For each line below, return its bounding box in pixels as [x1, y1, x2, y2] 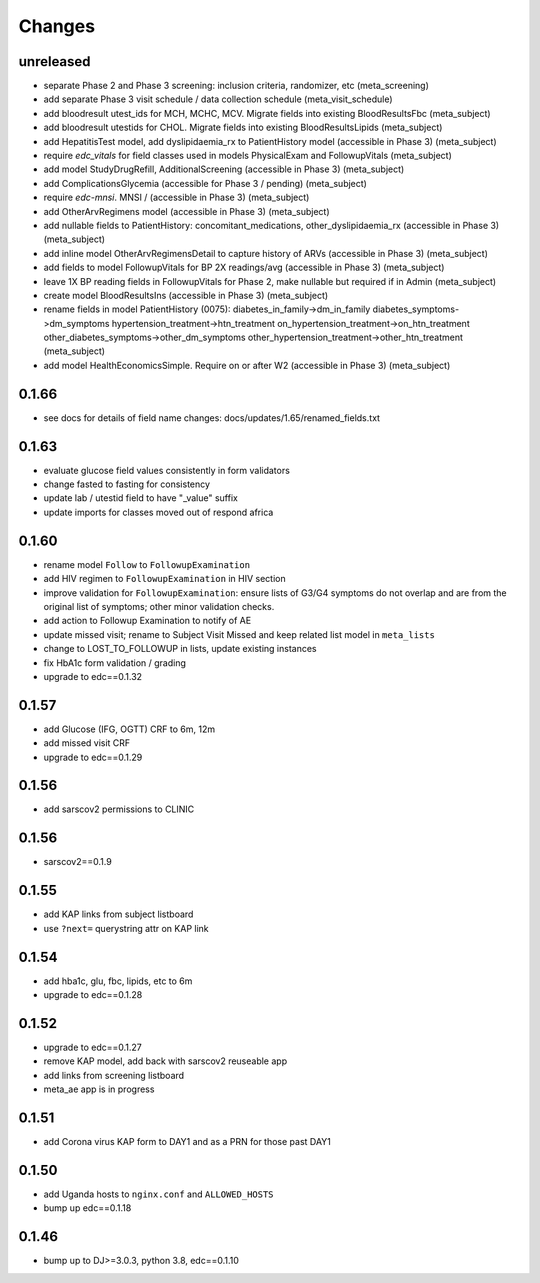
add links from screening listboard [43, 1069, 185, 1081]
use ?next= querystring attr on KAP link [43, 922, 209, 934]
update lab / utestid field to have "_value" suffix [43, 492, 239, 504]
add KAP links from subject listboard [43, 908, 194, 920]
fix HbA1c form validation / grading [43, 656, 187, 669]
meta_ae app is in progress [43, 1083, 155, 1095]
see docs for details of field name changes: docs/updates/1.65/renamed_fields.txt [43, 411, 380, 424]
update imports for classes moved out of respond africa [43, 506, 274, 518]
